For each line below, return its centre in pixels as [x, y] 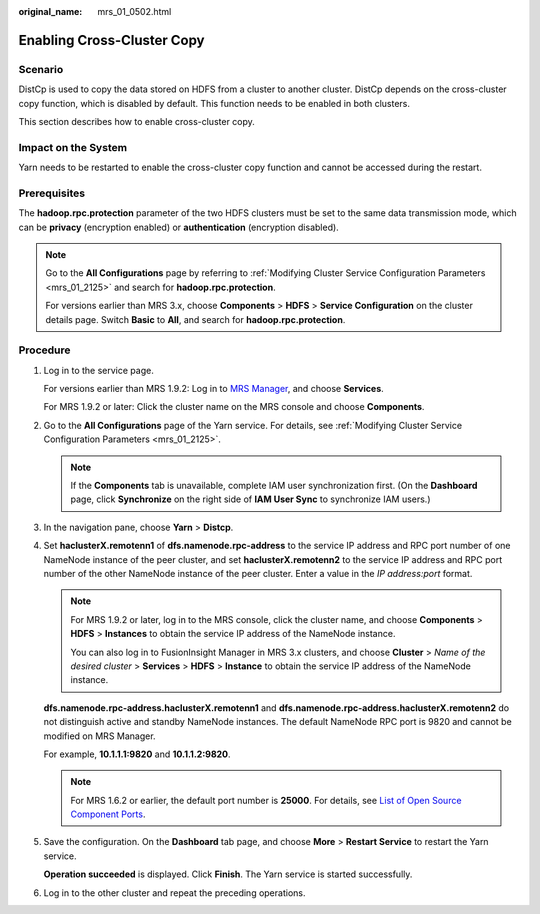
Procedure [44, 350]
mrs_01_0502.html [134, 11]
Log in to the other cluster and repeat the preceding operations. [174, 892]
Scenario [41, 69]
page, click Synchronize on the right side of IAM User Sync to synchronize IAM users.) [250, 499]
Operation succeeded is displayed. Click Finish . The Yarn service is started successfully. [228, 874]
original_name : [50, 11]
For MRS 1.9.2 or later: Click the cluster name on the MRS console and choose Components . [234, 407]
